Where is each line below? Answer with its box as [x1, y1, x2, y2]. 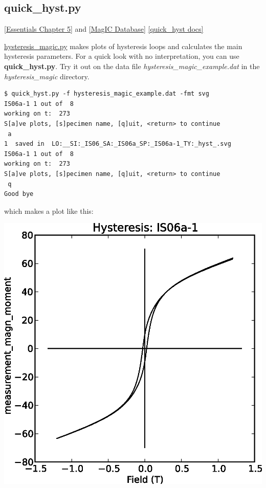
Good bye [4, 190, 34, 198]
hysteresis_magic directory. [4, 71, 90, 81]
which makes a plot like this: [4, 205, 94, 216]
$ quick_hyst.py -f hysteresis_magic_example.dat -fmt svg [4, 90, 209, 98]
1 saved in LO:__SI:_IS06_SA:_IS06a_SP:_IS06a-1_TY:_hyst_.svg [4, 140, 231, 148]
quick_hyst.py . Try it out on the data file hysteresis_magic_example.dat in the [4, 60, 260, 71]
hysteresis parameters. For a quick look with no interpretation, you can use [4, 51, 239, 61]
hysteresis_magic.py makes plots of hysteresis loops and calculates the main [4, 40, 242, 51]
